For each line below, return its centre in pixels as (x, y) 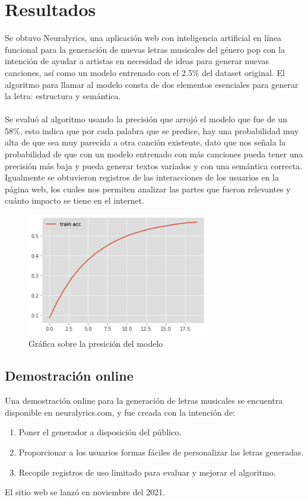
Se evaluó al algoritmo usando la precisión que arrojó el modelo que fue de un (146, 119)
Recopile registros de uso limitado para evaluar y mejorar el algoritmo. (147, 472)
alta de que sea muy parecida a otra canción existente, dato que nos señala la (145, 142)
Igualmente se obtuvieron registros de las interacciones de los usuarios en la (142, 177)
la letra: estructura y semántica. (63, 96)
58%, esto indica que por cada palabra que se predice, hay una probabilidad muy (152, 130)
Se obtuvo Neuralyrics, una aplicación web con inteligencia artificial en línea (143, 38)
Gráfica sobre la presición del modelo (96, 344)
